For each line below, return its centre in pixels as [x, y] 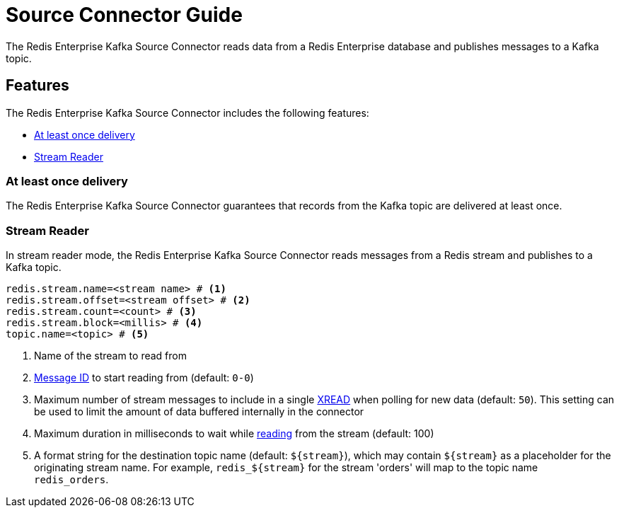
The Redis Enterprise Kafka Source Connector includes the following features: [187, 113]
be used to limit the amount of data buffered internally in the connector [199, 412]
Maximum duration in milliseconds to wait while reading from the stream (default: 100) [234, 434]
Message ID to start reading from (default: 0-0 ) [144, 378]
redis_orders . [71, 480]
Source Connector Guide [124, 15]
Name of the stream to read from [110, 356]
